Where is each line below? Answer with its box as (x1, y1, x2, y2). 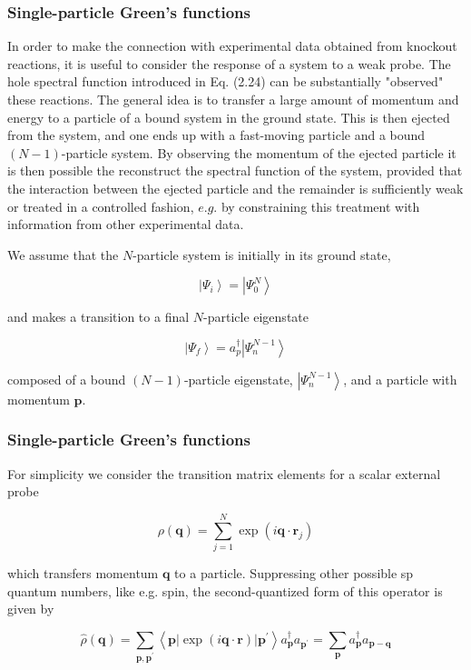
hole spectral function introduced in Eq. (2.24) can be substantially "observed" (7, 72, 444, 91)
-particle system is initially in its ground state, (132, 245, 391, 264)
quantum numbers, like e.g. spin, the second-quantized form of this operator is (7, 581, 443, 600)
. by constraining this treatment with (213, 196, 420, 215)
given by (7, 599, 54, 618)
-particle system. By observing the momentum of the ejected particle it (61, 143, 456, 162)
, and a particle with (343, 369, 457, 388)
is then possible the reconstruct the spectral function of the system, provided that (7, 161, 463, 180)
